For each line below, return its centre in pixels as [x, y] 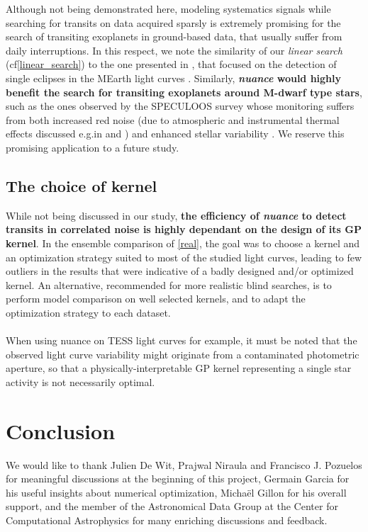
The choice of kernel [82, 185]
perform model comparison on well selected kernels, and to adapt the [156, 299]
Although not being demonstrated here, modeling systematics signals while [168, 9]
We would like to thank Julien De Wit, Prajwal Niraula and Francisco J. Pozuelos [184, 464]
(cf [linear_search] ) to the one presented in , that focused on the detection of [171, 64]
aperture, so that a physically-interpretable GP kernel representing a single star [179, 368]
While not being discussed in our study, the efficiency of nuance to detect [176, 215]
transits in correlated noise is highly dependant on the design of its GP [184, 229]
